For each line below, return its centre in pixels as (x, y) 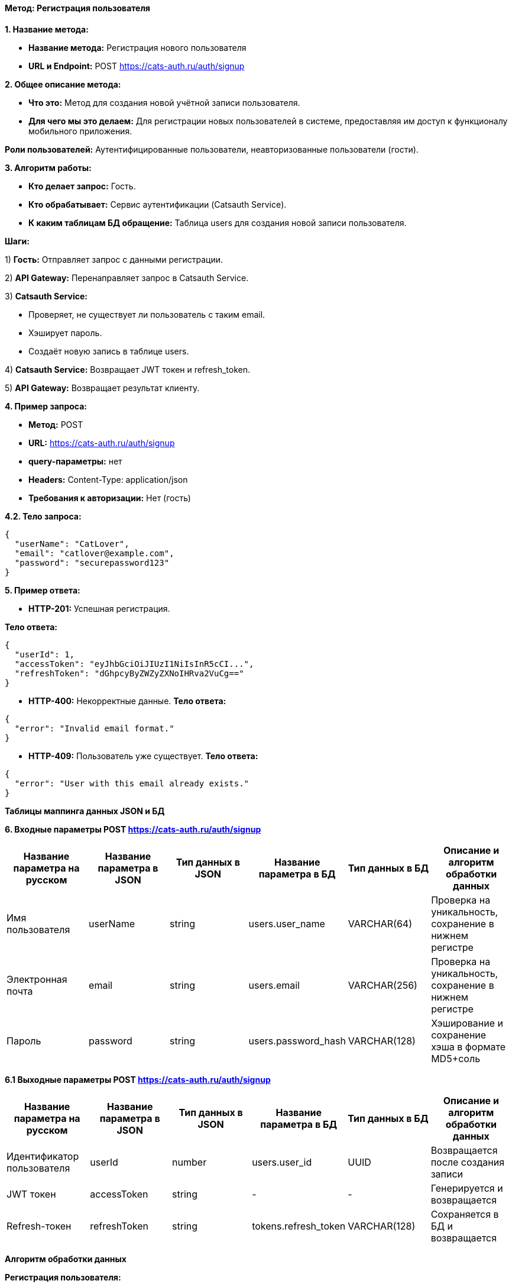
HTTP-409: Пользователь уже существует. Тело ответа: (143, 756)
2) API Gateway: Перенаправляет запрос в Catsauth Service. (127, 278)
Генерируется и (467, 1188)
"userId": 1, (45, 654)
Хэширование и (467, 1023)
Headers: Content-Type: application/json (108, 479)
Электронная (37, 979)
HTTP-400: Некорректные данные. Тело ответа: (127, 701)
